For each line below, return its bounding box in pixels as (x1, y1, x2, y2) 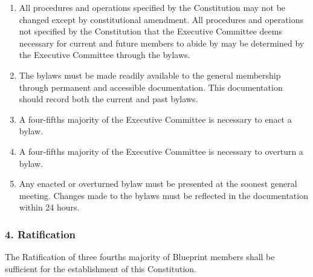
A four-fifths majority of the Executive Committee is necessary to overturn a (19, 145, 303, 157)
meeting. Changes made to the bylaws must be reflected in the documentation (19, 189, 308, 201)
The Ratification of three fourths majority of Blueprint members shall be (5, 250, 275, 263)
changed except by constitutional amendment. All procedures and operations (19, 13, 303, 25)
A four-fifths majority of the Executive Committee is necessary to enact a (19, 112, 292, 125)
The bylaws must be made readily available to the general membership (19, 68, 281, 81)
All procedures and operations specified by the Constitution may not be (19, 1, 286, 13)
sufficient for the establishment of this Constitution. (5, 262, 196, 275)
